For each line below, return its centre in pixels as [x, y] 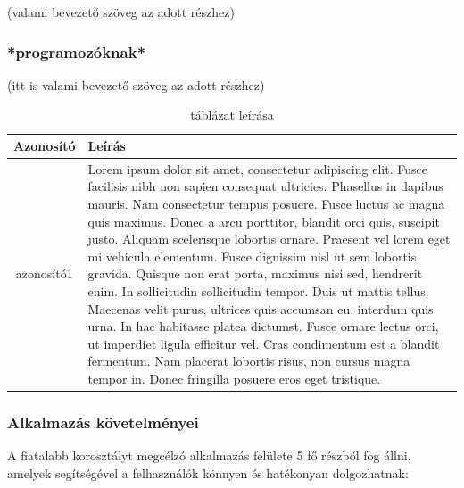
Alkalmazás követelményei [103, 422]
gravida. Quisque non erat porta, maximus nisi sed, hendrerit [255, 273]
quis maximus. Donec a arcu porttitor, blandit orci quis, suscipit [264, 221]
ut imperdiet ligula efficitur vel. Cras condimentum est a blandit [264, 343]
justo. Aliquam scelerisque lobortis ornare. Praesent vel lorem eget [269, 239]
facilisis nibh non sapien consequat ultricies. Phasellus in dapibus [265, 186]
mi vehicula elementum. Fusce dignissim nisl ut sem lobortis [252, 256]
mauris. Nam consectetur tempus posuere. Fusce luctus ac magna [266, 204]
